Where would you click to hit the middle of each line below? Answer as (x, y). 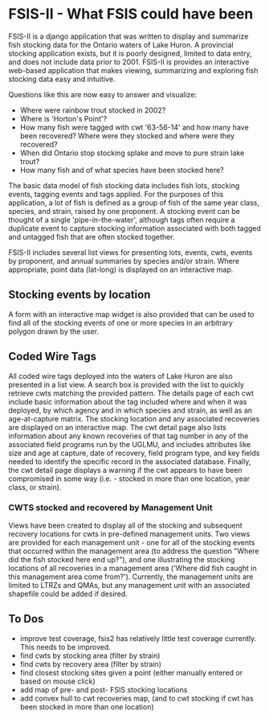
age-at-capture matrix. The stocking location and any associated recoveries (134, 418)
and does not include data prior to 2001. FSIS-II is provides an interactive (129, 62)
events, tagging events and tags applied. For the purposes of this (116, 194)
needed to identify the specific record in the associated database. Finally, (130, 461)
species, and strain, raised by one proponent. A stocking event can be (124, 211)
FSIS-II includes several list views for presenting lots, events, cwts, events (130, 252)
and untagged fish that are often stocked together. (92, 236)
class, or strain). (35, 487)
